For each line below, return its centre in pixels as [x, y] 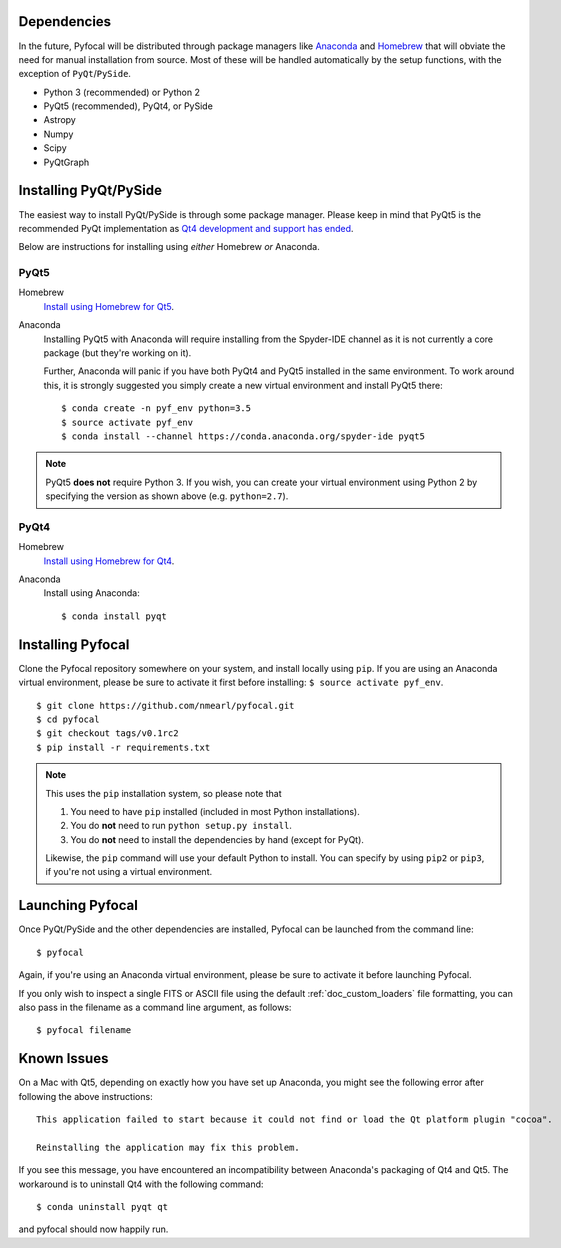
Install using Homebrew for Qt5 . [109, 306]
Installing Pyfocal [74, 644]
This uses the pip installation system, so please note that [163, 793]
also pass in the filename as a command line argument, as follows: [155, 1007]
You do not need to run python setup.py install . [181, 826]
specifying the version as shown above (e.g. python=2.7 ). [167, 496]
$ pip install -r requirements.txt [123, 747]
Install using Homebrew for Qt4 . [109, 561]
